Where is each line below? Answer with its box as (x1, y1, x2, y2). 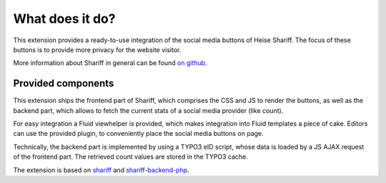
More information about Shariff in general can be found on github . (13, 59, 207, 67)
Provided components (13, 77, 114, 89)
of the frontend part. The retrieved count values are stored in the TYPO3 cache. (13, 152, 248, 161)
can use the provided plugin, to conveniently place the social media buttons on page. (13, 129, 264, 138)
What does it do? (13, 11, 116, 26)
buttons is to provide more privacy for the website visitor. (13, 45, 182, 54)
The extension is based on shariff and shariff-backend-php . (13, 165, 189, 174)
